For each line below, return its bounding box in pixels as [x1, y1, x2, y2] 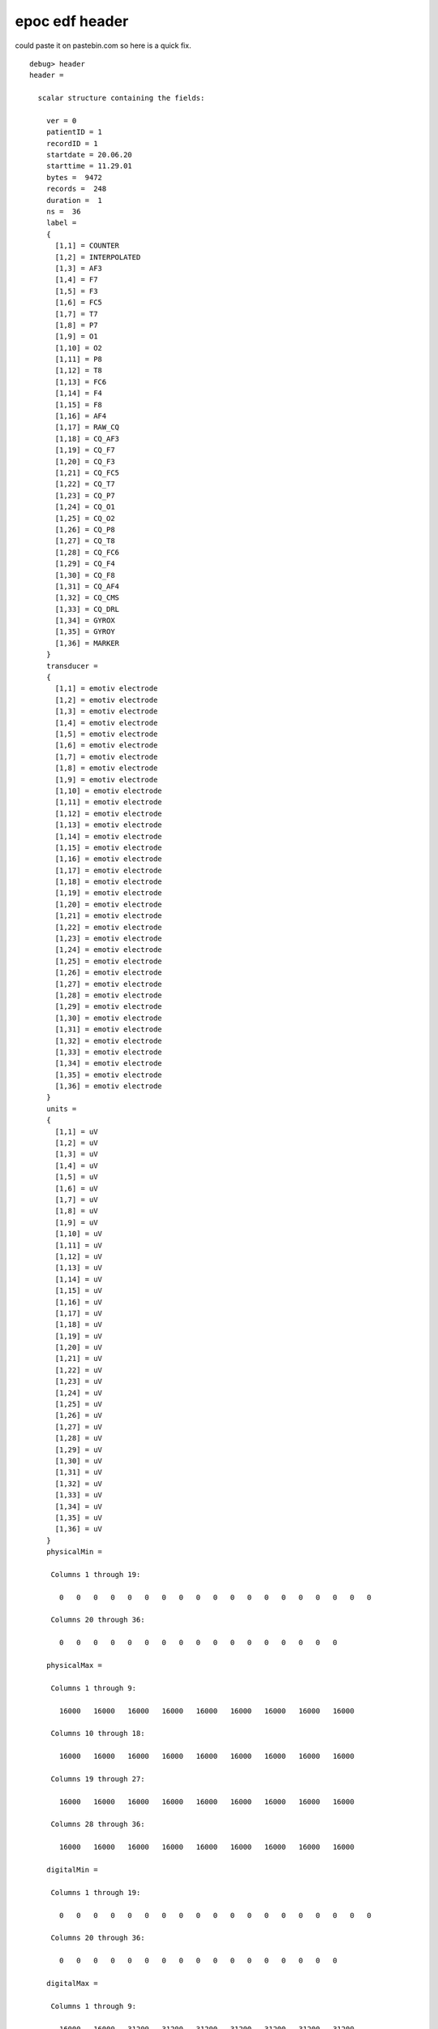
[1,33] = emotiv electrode [54, 1047, 162, 1057]
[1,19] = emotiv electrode [54, 889, 162, 898]
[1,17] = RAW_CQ [54, 423, 120, 432]
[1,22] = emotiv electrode [54, 922, 162, 932]
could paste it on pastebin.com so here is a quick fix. [15, 41, 191, 50]
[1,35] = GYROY [54, 627, 115, 636]
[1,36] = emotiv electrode [54, 1082, 162, 1091]
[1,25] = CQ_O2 [54, 514, 115, 523]
